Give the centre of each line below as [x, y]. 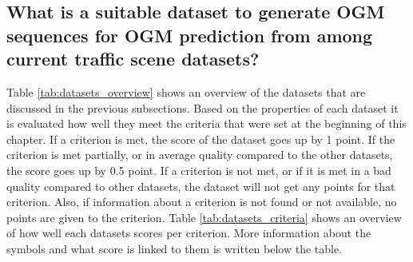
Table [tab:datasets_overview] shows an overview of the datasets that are [186, 91]
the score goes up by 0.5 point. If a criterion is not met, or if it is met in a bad [199, 170]
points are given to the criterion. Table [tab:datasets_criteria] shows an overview [204, 217]
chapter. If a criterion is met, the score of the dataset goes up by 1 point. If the [201, 139]
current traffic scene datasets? [133, 59]
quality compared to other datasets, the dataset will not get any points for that [201, 186]
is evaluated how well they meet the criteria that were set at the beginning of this [206, 123]
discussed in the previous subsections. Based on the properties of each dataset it [203, 107]
